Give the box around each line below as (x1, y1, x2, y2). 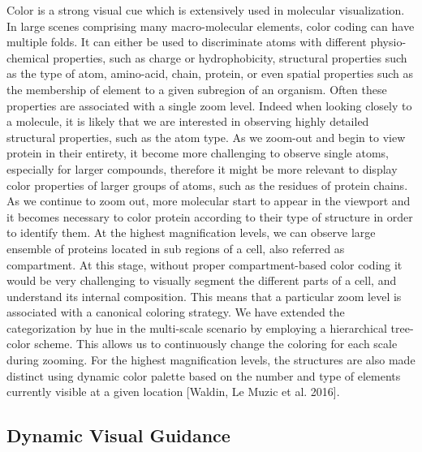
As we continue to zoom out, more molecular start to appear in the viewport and (6, 192, 411, 209)
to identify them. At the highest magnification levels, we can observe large (6, 224, 376, 241)
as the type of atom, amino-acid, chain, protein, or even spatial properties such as (6, 65, 414, 82)
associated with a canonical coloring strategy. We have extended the (6, 303, 345, 321)
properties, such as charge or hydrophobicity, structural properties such (53, 49, 407, 66)
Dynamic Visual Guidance (6, 423, 230, 448)
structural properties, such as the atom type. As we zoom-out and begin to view (6, 128, 406, 145)
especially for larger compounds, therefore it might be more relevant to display (6, 160, 398, 177)
